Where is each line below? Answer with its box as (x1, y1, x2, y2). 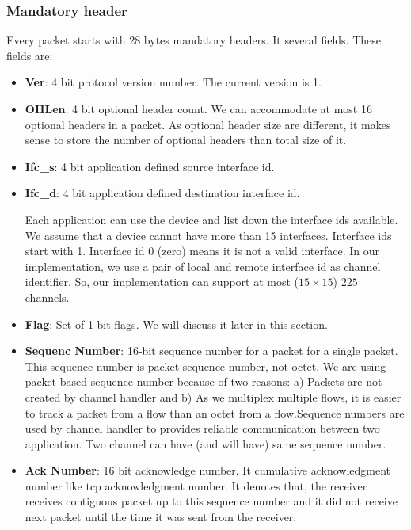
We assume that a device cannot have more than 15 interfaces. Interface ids (25, 227, 392, 243)
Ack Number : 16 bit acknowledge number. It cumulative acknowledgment (25, 462, 391, 479)
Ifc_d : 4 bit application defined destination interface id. (25, 185, 300, 201)
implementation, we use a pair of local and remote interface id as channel (25, 257, 381, 274)
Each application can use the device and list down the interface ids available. (25, 211, 398, 227)
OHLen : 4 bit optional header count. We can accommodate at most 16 (25, 101, 372, 116)
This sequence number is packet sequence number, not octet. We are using (25, 357, 386, 374)
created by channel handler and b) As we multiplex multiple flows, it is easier (25, 388, 401, 405)
